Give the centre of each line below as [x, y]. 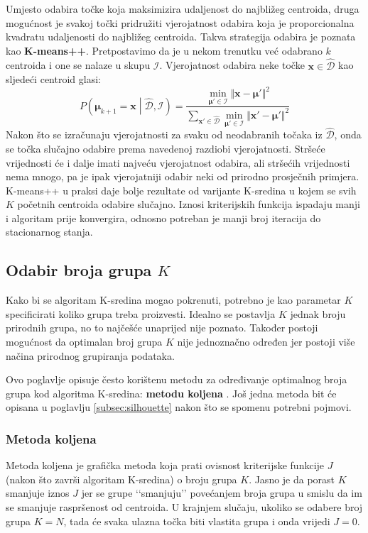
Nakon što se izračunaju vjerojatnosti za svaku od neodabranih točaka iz [164, 134]
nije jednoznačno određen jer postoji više [266, 342]
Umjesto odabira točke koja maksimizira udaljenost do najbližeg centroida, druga [183, 9]
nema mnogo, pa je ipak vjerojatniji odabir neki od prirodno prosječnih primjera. [183, 176]
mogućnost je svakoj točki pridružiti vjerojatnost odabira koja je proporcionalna [180, 22]
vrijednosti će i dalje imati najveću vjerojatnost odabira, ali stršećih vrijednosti [178, 162]
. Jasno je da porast [292, 479]
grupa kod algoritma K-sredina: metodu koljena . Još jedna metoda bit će [171, 393]
